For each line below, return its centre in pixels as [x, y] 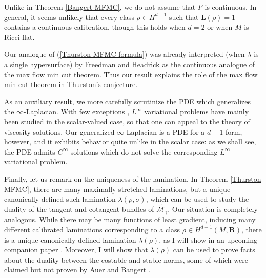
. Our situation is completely [213, 209]
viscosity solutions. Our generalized [59, 131]
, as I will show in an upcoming [208, 239]
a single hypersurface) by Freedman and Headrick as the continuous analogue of [130, 64]
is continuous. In [231, 7]
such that [184, 17]
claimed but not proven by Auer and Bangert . [77, 270]
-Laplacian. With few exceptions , [77, 111]
